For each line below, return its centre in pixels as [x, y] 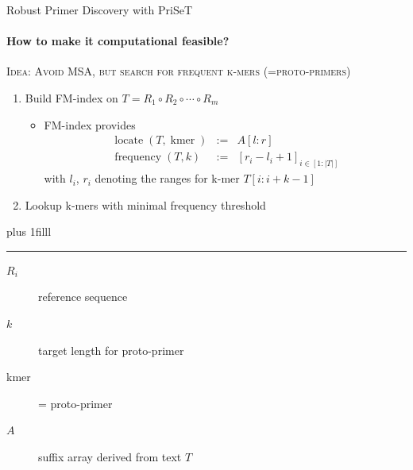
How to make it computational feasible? [118, 41]
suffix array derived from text [110, 457]
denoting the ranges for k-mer [167, 178]
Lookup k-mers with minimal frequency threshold [145, 204]
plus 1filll [29, 231]
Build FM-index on [71, 97]
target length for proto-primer [111, 350]
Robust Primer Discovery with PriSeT [100, 10]
